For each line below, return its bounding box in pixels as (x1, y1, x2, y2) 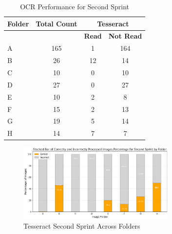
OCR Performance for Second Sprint (20, 1, 130, 11)
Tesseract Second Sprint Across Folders (23, 221, 140, 231)
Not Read (108, 31, 142, 41)
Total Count (36, 18, 77, 28)
